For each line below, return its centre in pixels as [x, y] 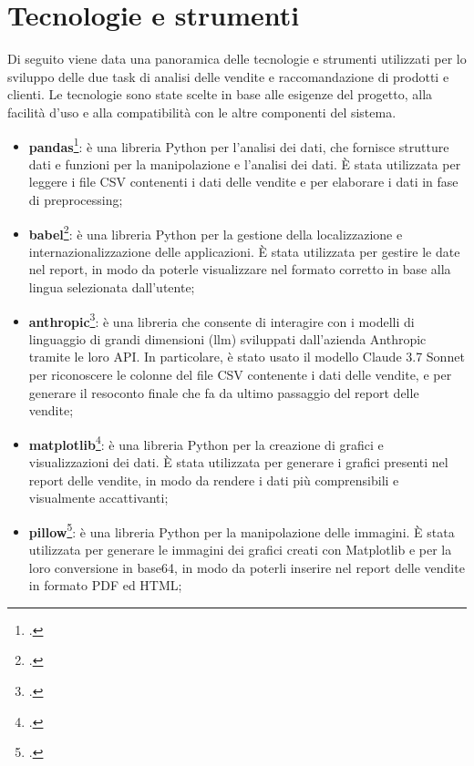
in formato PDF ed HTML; [105, 585]
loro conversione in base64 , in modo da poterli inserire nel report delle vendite [247, 567]
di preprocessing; [76, 199]
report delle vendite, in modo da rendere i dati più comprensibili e [214, 480]
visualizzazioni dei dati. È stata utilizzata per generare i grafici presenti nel [238, 462]
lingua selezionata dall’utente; [112, 286]
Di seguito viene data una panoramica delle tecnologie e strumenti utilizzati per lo [237, 59]
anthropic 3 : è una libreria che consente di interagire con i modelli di [222, 320]
